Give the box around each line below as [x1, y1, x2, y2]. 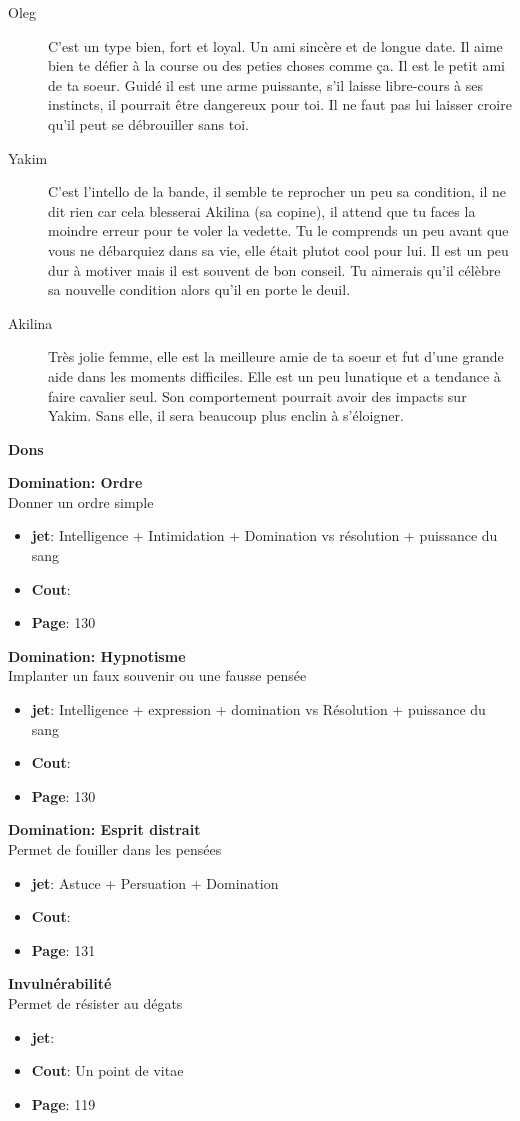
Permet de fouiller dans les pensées [8, 839, 222, 859]
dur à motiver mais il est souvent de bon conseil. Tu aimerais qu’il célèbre [48, 259, 501, 280]
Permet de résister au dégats [8, 992, 183, 1013]
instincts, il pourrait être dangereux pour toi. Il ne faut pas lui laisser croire [48, 94, 512, 115]
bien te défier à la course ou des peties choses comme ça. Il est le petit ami [48, 55, 505, 76]
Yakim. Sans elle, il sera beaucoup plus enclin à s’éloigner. [48, 405, 404, 426]
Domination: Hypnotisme [8, 645, 186, 666]
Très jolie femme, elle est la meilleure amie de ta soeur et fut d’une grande [48, 346, 504, 367]
